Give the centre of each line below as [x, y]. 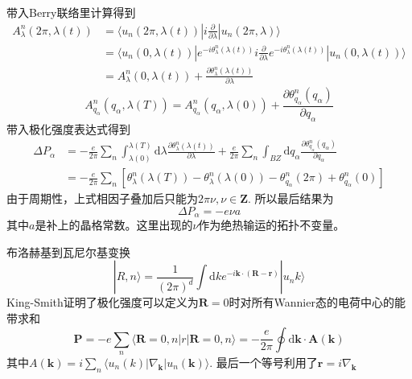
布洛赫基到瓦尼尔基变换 [68, 251]
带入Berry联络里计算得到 [71, 12]
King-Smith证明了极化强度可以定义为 [103, 302]
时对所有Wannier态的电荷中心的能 [317, 302]
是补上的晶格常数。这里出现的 [114, 225]
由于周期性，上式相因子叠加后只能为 [102, 198]
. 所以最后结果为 [291, 198]
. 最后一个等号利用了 [264, 362]
